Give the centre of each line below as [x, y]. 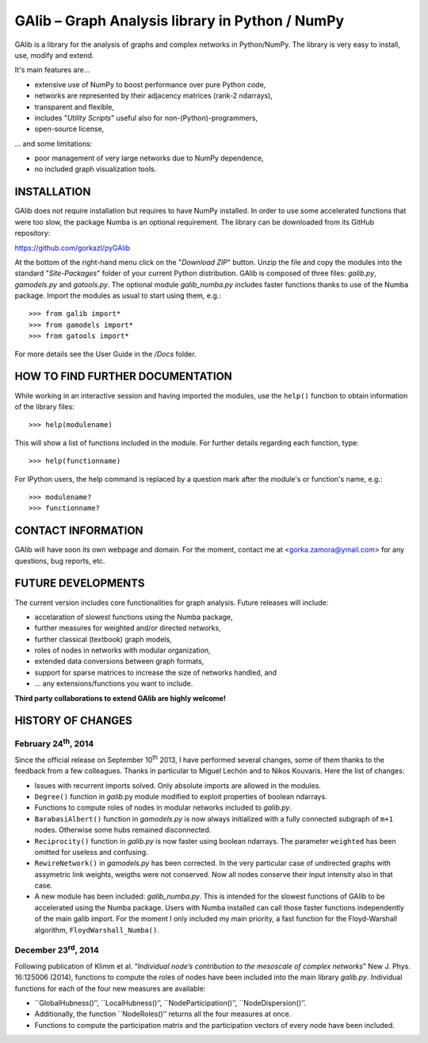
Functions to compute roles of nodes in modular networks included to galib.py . [163, 808]
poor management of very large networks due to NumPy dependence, [149, 158]
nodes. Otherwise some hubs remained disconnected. [123, 830]
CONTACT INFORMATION [79, 531]
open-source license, [69, 129]
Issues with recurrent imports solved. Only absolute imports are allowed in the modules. [178, 785]
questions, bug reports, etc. [60, 560]
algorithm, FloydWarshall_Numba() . [97, 929]
